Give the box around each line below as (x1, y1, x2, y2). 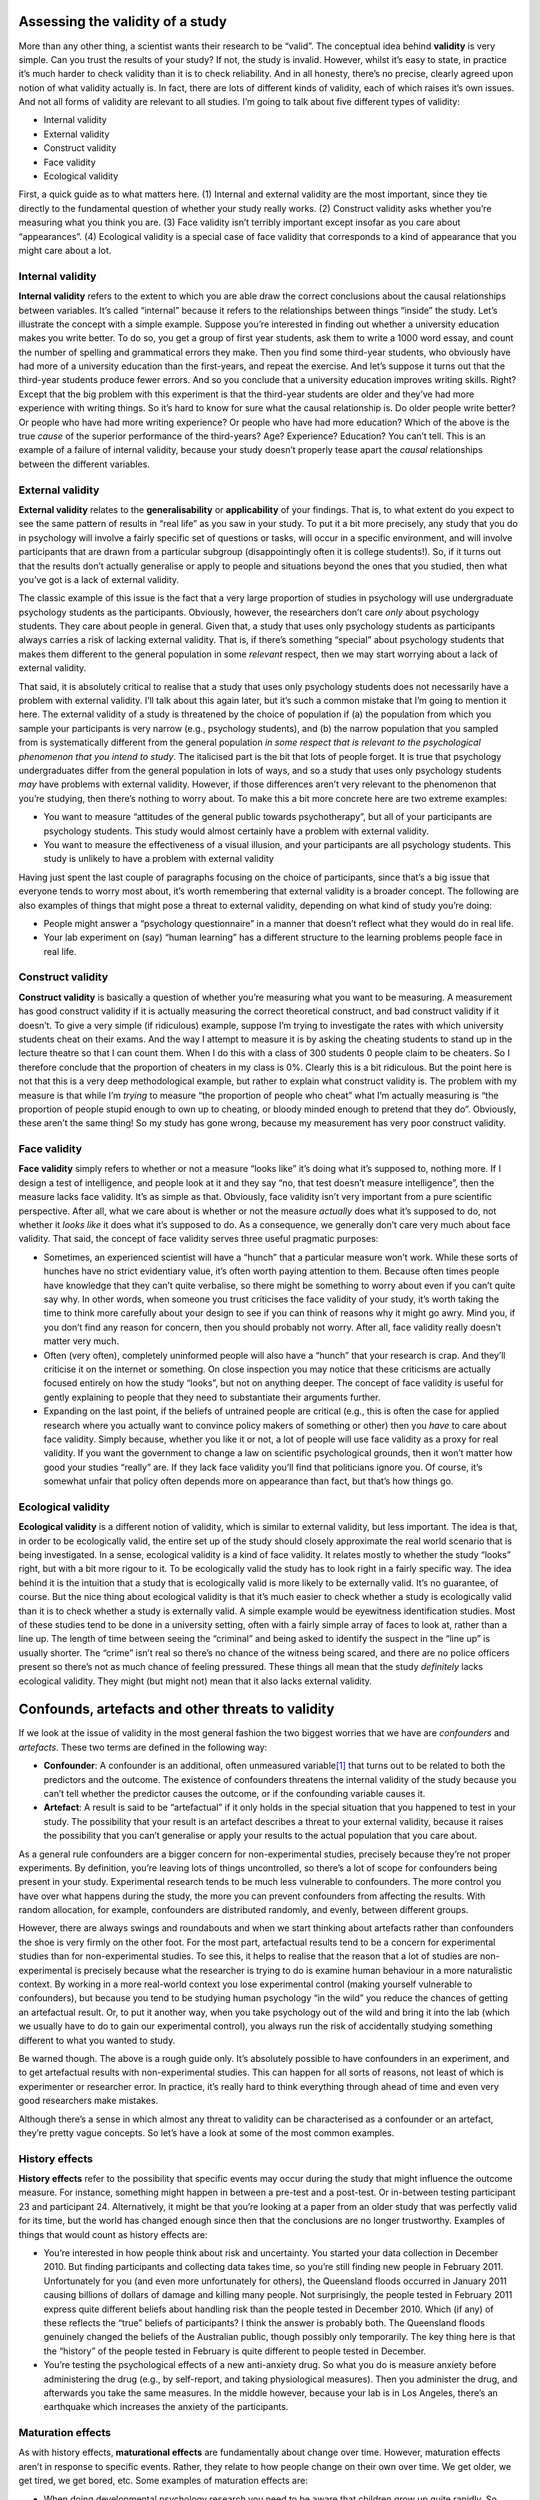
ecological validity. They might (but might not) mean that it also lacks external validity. (18, 1675, 372, 1687)
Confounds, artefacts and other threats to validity (18, 1701, 335, 1718)
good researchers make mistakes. (18, 2095, 159, 2107)
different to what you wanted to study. (18, 2034, 176, 2046)
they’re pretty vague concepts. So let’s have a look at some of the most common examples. (18, 2126, 395, 2139)
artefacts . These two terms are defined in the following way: (18, 1741, 268, 1753)
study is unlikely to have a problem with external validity (43, 853, 275, 865)
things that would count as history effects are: (18, 2228, 208, 2240)
